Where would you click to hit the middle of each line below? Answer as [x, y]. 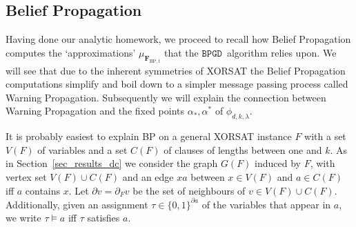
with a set [325, 136]
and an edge [148, 176]
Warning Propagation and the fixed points [95, 111]
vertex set [26, 176]
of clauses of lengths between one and [243, 149]
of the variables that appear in [266, 204]
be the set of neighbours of [189, 190]
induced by [278, 163]
